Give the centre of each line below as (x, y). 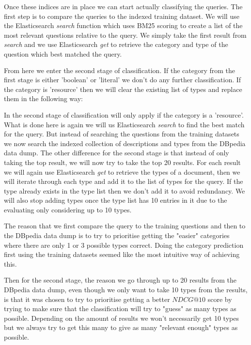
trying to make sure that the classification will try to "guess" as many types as (120, 308)
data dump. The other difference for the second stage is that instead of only (117, 153)
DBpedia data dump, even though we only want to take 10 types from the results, (126, 290)
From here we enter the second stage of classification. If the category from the (120, 70)
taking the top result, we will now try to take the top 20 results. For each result (122, 162)
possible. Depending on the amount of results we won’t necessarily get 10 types (121, 318)
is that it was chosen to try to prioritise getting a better (87, 299)
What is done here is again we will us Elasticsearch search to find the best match (124, 124)
